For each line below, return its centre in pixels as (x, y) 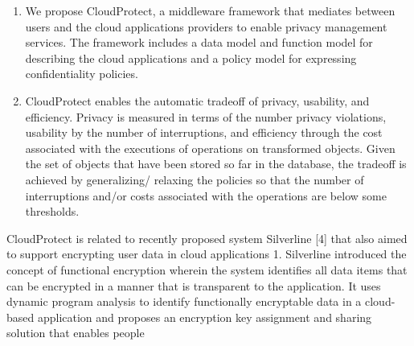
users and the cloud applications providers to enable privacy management (206, 26)
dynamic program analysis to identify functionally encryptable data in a (184, 301)
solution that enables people (76, 333)
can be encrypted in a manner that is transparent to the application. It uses (194, 285)
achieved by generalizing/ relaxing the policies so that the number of (195, 179)
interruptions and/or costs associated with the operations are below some (206, 195)
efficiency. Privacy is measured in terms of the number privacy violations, (206, 116)
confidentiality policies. (82, 74)
